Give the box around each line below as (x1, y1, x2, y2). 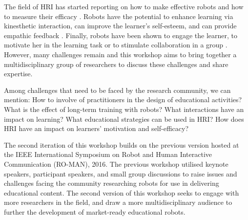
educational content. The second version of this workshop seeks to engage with (4, 187, 239, 198)
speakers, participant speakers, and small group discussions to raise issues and (4, 168, 237, 178)
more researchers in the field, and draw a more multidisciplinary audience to (4, 197, 232, 207)
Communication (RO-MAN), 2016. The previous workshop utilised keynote (4, 158, 228, 169)
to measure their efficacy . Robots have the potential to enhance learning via (4, 11, 233, 21)
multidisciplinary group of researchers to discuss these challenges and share (4, 59, 228, 69)
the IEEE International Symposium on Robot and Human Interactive (4, 149, 212, 159)
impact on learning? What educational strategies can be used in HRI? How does (4, 113, 244, 124)
